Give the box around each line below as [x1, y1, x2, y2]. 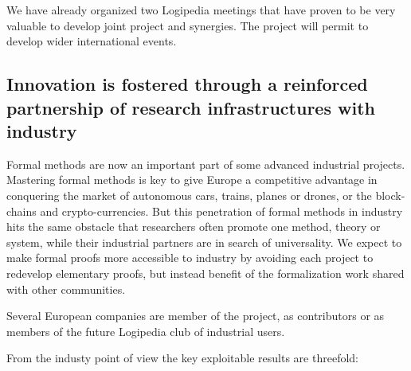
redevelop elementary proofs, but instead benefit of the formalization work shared [6, 264, 405, 281]
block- [375, 186, 405, 203]
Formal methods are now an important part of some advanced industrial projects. [6, 155, 405, 172]
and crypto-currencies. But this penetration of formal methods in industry [40, 202, 403, 219]
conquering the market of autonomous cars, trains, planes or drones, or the [6, 186, 372, 203]
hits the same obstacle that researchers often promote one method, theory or [6, 218, 381, 235]
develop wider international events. [6, 33, 177, 49]
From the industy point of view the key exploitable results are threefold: [6, 350, 358, 366]
